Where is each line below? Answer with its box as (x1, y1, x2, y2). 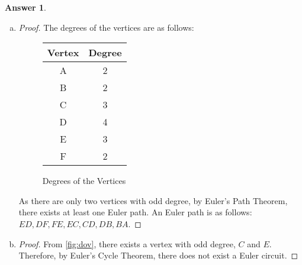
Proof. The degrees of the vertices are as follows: (18, 21, 194, 33)
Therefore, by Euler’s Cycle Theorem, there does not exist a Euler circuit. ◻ (18, 249, 298, 261)
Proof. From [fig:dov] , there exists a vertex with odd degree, (18, 237, 236, 250)
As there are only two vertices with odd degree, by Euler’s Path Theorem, (18, 194, 288, 206)
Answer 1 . (5, 1, 46, 13)
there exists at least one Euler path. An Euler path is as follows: (18, 206, 252, 218)
